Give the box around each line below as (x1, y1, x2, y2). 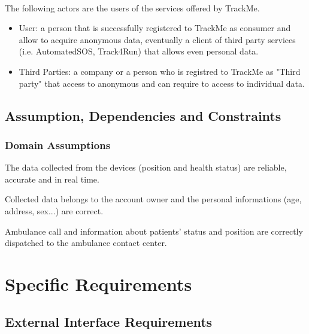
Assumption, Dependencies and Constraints (5, 106, 281, 125)
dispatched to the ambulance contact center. (5, 236, 167, 249)
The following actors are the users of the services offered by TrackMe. (5, 1, 260, 14)
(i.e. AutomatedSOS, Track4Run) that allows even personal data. (19, 45, 259, 57)
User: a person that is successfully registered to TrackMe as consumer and (19, 22, 291, 34)
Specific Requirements (5, 271, 192, 296)
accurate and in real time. (5, 172, 99, 185)
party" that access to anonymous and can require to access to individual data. (19, 77, 305, 89)
